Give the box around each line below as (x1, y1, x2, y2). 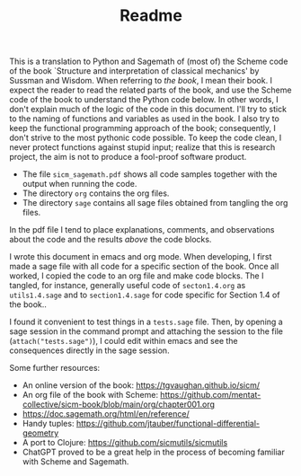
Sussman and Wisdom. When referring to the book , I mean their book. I (9, 75, 272, 86)
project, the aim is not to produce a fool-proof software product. (9, 152, 247, 163)
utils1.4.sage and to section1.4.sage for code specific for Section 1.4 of (9, 289, 280, 301)
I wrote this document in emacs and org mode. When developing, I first (9, 251, 272, 262)
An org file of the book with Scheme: (22, 390, 159, 401)
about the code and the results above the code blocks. (9, 234, 212, 245)
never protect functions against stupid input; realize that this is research (9, 142, 276, 153)
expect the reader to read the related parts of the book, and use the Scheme (9, 84, 292, 95)
